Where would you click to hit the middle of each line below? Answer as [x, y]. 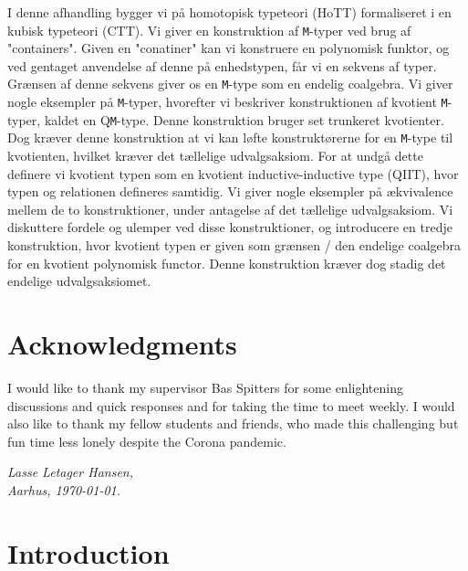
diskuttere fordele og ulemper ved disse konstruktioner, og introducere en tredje [230, 227]
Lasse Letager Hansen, [70, 472]
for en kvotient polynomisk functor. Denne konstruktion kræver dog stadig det [227, 263]
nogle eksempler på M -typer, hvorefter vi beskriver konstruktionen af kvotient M [228, 102]
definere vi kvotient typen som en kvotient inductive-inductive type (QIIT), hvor [233, 173]
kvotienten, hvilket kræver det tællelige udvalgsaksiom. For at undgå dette [215, 156]
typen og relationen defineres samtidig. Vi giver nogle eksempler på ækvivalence [230, 191]
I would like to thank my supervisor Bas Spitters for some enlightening [205, 387]
